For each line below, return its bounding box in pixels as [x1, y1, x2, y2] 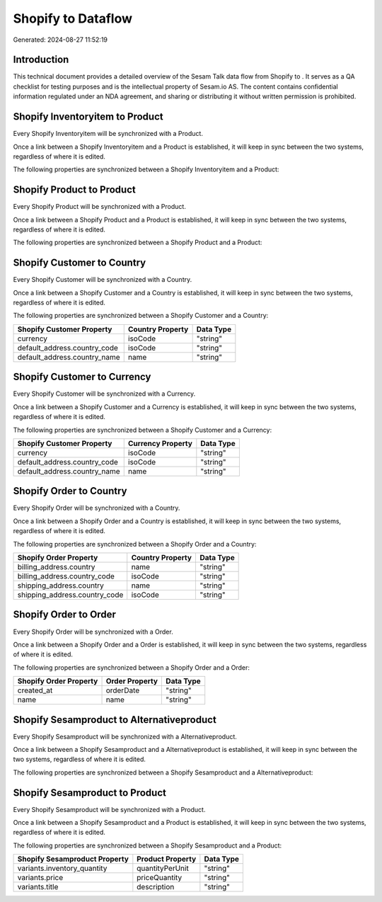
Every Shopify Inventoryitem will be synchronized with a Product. [13, 130, 203, 138]
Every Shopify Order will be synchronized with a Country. [13, 503, 180, 513]
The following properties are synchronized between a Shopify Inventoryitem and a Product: [13, 165, 279, 173]
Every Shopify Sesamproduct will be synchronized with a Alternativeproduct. [13, 732, 237, 741]
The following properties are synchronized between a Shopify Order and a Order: [13, 663, 250, 672]
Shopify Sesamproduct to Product [13, 787, 166, 799]
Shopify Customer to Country [13, 257, 146, 269]
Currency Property [127, 438, 192, 448]
